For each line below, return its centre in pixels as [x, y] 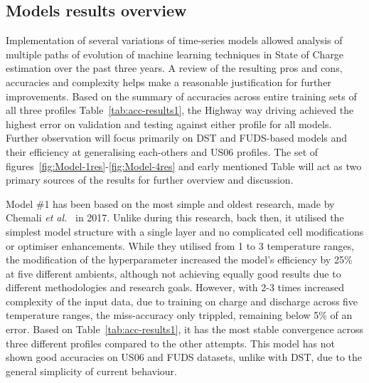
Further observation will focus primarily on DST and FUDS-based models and [177, 138]
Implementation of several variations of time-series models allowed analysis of [174, 40]
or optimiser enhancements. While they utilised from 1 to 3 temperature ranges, [180, 245]
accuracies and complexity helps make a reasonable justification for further [169, 82]
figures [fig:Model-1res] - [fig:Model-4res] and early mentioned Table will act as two [184, 166]
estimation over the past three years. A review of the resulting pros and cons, [174, 68]
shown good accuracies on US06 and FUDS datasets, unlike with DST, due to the [184, 357]
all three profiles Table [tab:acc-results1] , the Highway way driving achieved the [180, 110]
